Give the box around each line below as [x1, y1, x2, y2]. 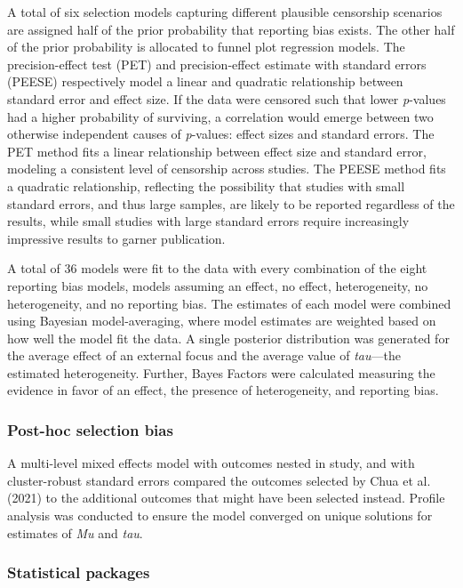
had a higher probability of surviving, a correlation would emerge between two [7, 107, 434, 125]
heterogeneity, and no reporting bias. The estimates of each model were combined [7, 294, 451, 312]
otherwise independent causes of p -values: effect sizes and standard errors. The [7, 125, 435, 143]
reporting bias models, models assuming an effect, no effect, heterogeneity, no [7, 276, 428, 294]
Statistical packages [7, 561, 150, 584]
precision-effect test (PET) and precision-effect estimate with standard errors [7, 54, 427, 73]
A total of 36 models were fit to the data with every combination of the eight [7, 259, 427, 278]
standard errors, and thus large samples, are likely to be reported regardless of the [7, 194, 455, 213]
